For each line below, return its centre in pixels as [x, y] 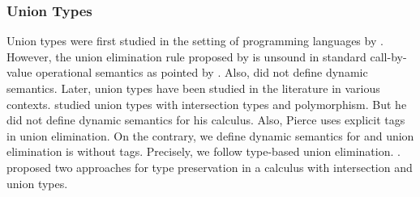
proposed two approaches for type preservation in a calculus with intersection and [210, 167]
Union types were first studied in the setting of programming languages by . [195, 41]
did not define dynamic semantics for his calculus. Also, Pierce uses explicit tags [206, 120]
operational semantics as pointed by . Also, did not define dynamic [202, 72]
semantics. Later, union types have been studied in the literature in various [193, 88]
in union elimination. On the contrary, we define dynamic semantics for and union [210, 135]
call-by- [388, 56]
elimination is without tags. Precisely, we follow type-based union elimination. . [204, 151]
